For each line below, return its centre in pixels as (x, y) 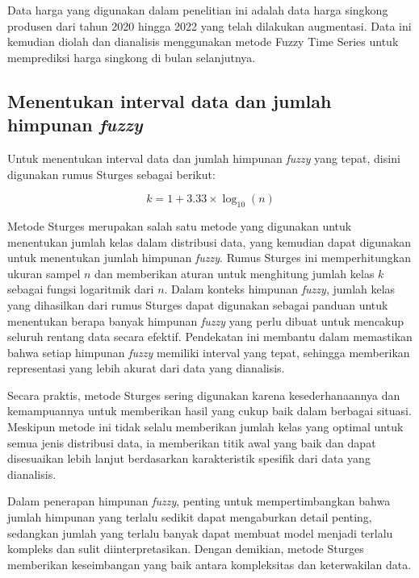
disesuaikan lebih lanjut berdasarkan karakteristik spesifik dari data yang (189, 458)
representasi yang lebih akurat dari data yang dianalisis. (146, 368)
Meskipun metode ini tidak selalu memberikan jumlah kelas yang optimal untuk (205, 427)
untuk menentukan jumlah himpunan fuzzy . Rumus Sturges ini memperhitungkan (209, 258)
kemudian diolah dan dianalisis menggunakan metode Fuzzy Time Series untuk (203, 42)
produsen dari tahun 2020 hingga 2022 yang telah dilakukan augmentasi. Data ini (209, 25)
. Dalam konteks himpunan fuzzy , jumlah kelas (280, 289)
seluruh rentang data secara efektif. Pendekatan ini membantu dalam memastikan (210, 337)
